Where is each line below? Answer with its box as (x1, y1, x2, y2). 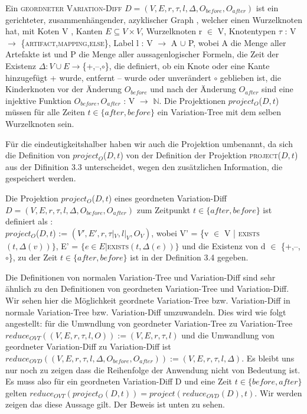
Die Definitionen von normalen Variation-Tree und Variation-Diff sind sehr (5, 270, 276, 283)
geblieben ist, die (220, 71, 281, 83)
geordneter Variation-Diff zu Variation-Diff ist (5, 340, 171, 353)
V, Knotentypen (217, 25, 276, 37)
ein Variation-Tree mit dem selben (157, 106, 282, 118)
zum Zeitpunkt (136, 203, 191, 216)
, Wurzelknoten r (141, 25, 203, 37)
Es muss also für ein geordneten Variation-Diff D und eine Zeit (5, 375, 233, 387)
